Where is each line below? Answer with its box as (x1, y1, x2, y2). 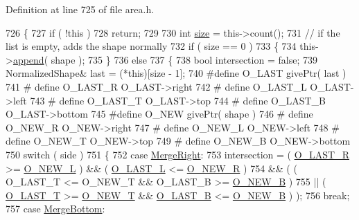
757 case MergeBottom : (6, 201, 105, 216)
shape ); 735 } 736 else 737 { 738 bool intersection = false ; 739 (51, 52, 317, 66)
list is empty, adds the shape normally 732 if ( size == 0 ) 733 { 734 (6, 39, 297, 53)
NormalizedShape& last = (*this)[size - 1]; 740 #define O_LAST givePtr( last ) (6, 66, 347, 80)
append (12, 52, 44, 66)
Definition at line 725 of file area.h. (6, 2, 155, 16)
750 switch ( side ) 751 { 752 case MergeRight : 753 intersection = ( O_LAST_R (6, 147, 349, 161)
